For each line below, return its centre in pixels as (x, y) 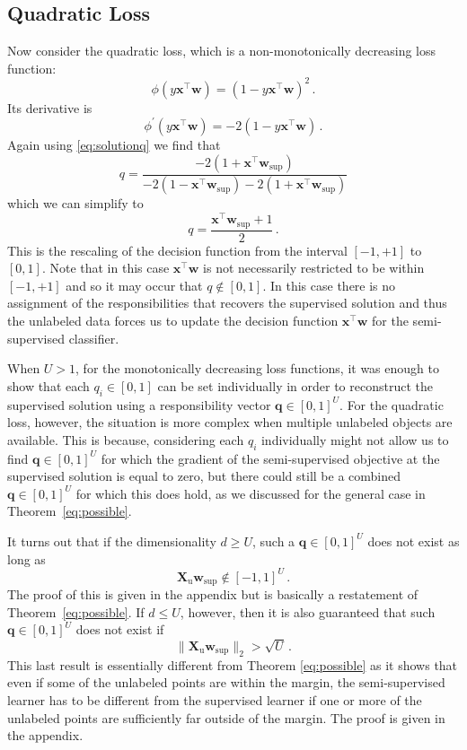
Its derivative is (50, 107)
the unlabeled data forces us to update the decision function (173, 320)
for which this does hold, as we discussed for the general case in (251, 493)
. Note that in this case (106, 268)
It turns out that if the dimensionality (112, 541)
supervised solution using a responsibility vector (139, 404)
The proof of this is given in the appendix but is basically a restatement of (213, 594)
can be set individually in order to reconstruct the (295, 385)
